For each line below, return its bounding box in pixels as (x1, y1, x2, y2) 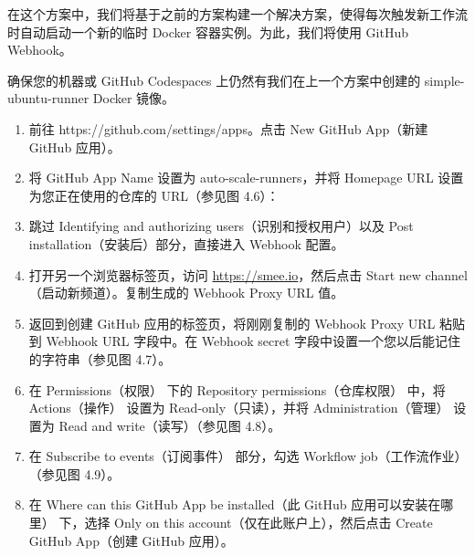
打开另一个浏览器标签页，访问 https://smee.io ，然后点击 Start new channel (28, 265, 468, 284)
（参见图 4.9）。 (28, 464, 121, 483)
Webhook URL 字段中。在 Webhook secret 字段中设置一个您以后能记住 (46, 331, 461, 351)
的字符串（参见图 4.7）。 (28, 349, 172, 368)
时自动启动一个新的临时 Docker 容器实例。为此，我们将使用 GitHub (7, 22, 408, 41)
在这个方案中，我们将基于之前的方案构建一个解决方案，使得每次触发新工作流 (7, 5, 468, 23)
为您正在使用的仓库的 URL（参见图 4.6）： (28, 185, 280, 205)
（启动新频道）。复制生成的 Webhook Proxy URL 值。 (28, 283, 344, 302)
